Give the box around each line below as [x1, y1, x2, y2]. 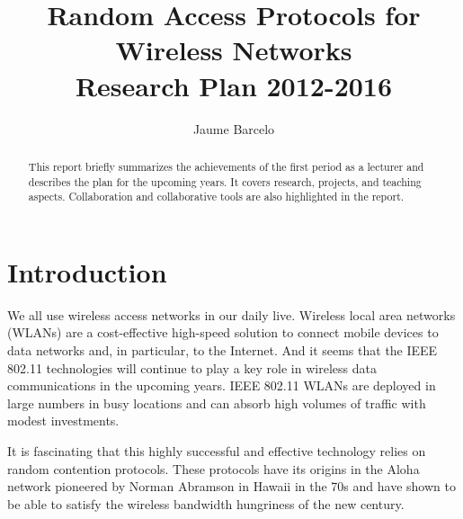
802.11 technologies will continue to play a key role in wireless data [7, 358, 377, 377]
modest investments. [7, 411, 120, 430]
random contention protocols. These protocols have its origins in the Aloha [7, 459, 420, 478]
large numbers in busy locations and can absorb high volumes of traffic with [7, 393, 426, 412]
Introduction [7, 253, 167, 290]
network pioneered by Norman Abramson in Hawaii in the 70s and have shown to [7, 477, 456, 496]
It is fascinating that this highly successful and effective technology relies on [7, 441, 426, 460]
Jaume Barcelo [192, 119, 275, 138]
